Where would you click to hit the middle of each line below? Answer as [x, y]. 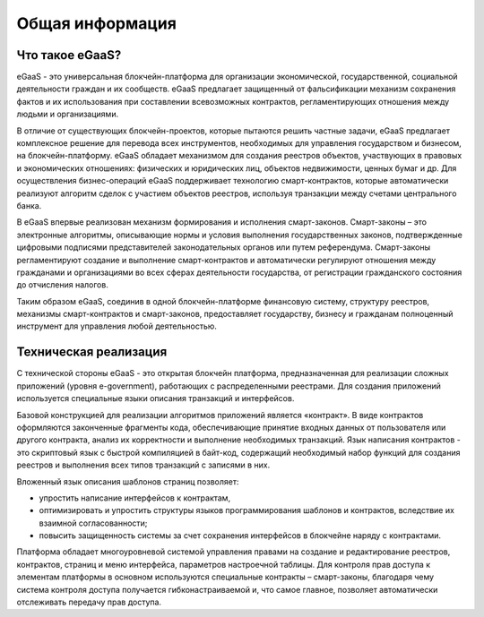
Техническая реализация [92, 352]
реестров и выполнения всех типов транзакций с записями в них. [143, 465]
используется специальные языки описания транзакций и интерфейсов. [156, 398]
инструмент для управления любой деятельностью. [117, 326]
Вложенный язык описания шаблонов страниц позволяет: [128, 481]
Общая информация [96, 23]
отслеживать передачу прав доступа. [89, 602]
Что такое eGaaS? [69, 55]
